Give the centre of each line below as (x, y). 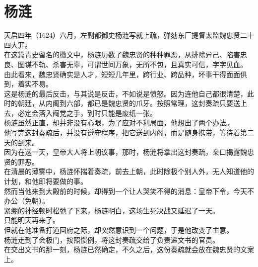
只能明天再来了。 (32, 220)
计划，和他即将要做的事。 (46, 181)
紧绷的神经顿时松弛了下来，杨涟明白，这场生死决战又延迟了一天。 (112, 210)
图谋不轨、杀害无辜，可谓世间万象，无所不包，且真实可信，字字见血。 (132, 64)
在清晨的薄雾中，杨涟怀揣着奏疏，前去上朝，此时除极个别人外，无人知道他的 (129, 171)
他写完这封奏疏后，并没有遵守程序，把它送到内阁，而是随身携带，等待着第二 (129, 133)
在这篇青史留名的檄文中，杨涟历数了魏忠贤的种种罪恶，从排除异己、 (115, 54)
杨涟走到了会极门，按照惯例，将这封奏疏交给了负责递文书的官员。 (112, 239)
